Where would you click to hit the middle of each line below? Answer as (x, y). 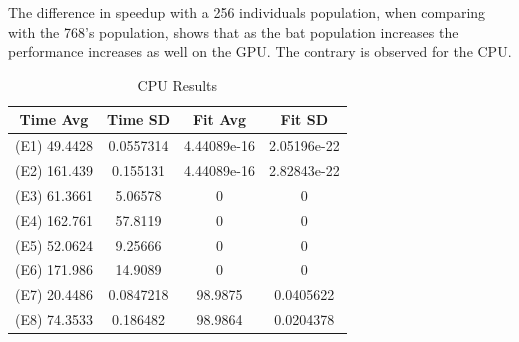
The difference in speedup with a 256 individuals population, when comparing (247, 12)
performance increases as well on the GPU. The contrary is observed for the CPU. (260, 51)
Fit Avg (219, 119)
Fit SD (304, 119)
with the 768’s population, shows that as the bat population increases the (233, 31)
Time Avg (54, 119)
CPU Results (177, 84)
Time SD (138, 119)
